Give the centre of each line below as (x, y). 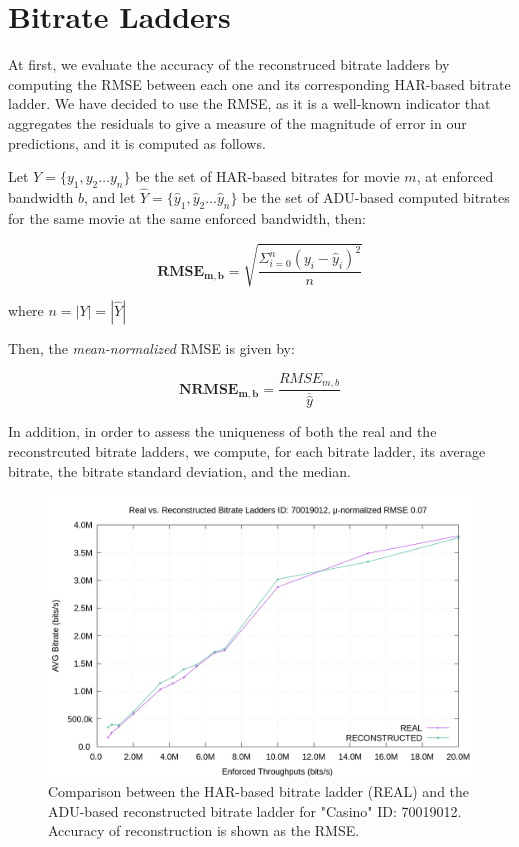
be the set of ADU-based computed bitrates (376, 197)
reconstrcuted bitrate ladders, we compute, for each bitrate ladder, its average (247, 451)
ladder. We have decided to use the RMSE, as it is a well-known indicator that (249, 103)
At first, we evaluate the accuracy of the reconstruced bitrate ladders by (229, 64)
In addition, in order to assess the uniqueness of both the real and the (222, 431)
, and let (110, 197)
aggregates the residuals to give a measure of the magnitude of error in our (237, 122)
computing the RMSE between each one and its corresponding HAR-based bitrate (259, 83)
